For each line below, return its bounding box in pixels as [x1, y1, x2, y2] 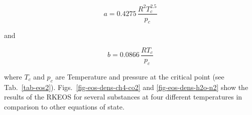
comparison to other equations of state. [4, 101, 124, 111]
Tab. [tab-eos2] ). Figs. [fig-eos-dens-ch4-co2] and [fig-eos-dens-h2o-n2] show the [4, 81, 248, 92]
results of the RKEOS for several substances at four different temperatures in [4, 91, 242, 102]
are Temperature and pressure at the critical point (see [55, 71, 224, 81]
